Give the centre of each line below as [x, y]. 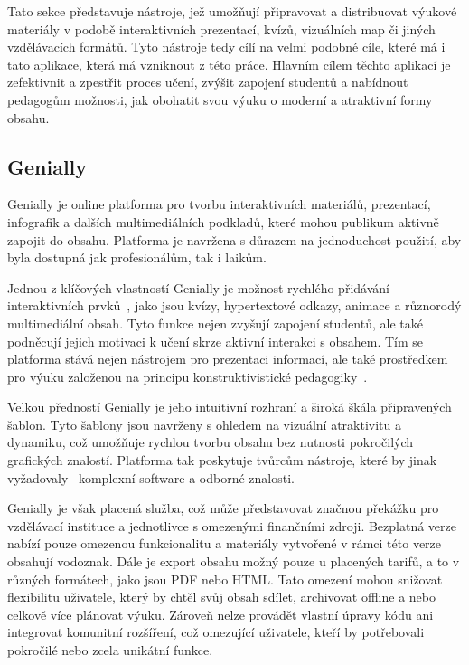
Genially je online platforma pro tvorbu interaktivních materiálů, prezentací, [219, 204]
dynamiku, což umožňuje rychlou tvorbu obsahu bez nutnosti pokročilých [211, 442]
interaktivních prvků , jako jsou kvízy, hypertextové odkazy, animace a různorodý [234, 305]
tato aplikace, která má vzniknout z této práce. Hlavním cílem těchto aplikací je [229, 64]
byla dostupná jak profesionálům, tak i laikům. [137, 257]
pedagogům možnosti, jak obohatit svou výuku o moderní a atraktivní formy [220, 99]
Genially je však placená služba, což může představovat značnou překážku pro [223, 508]
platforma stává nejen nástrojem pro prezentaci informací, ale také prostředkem [228, 359]
